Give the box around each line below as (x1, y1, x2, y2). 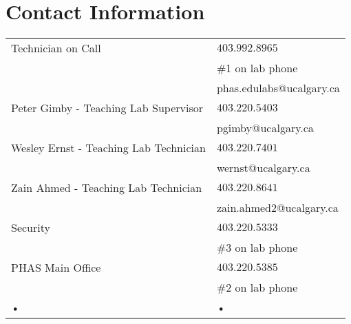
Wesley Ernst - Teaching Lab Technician (11, 140, 206, 156)
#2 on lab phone (216, 279, 298, 296)
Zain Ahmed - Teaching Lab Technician (11, 180, 202, 196)
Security (11, 219, 50, 236)
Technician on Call (11, 40, 101, 56)
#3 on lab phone (216, 239, 298, 256)
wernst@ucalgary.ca (216, 160, 310, 176)
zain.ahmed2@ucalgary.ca (216, 199, 339, 216)
